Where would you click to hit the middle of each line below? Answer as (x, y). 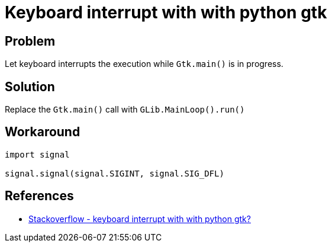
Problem (30, 41)
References (39, 196)
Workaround (43, 132)
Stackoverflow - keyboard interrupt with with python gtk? (140, 219)
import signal (37, 154)
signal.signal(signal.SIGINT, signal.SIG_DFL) (115, 173)
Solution (30, 86)
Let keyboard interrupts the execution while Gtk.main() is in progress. (144, 64)
